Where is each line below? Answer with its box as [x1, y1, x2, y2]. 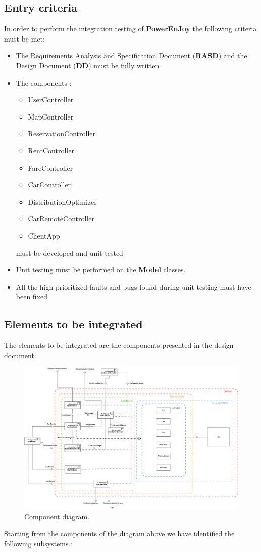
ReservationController [28, 128, 95, 139]
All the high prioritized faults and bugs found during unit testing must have [16, 281, 251, 292]
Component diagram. [24, 511, 90, 522]
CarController [28, 179, 71, 190]
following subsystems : [4, 538, 73, 548]
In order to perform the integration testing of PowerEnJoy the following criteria [4, 23, 257, 34]
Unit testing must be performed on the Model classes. [16, 264, 186, 275]
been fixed [16, 291, 48, 302]
